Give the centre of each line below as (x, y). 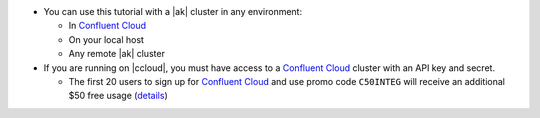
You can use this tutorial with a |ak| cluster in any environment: (173, 11)
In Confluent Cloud (107, 26)
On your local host (106, 39)
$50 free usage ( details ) (118, 96)
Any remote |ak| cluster (116, 54)
